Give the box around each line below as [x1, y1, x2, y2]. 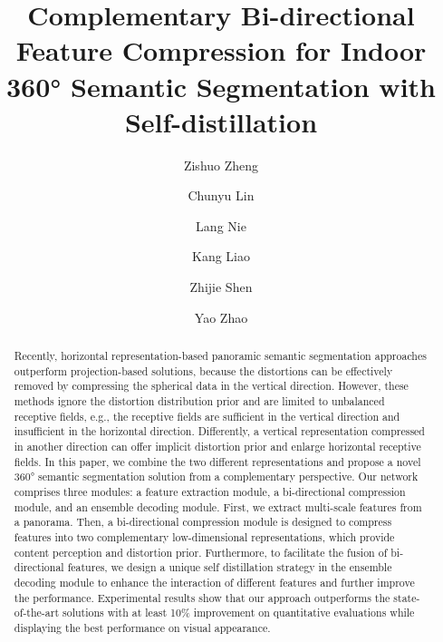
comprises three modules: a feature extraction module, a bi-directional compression [14, 483, 406, 499]
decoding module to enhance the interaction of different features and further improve [14, 574, 415, 589]
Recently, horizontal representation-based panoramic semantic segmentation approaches [14, 348, 427, 364]
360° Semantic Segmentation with [6, 67, 436, 104]
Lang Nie [196, 216, 246, 235]
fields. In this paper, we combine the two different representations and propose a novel [14, 453, 421, 469]
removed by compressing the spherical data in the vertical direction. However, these [14, 378, 409, 394]
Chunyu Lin [188, 186, 255, 205]
